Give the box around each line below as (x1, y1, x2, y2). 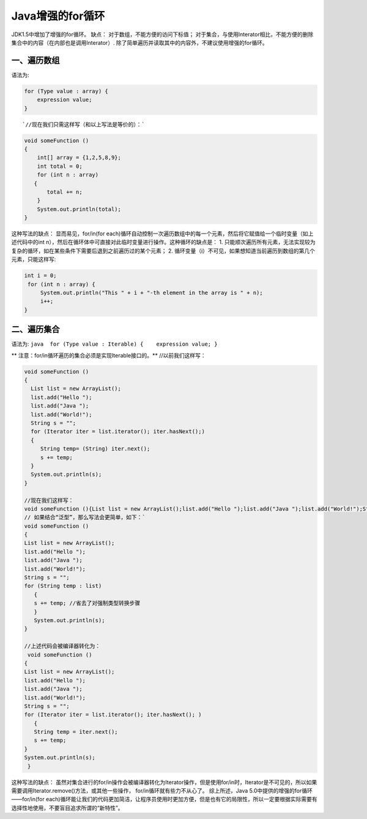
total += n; (46, 188, 83, 196)
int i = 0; (24, 272, 57, 279)
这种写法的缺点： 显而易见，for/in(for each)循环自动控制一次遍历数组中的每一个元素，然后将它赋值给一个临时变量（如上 (11, 230, 314, 237)
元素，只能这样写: (11, 256, 56, 263)
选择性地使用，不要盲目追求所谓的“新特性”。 (11, 804, 124, 812)
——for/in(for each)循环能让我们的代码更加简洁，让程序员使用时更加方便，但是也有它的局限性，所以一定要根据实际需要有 (11, 796, 317, 803)
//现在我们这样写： (24, 497, 74, 504)
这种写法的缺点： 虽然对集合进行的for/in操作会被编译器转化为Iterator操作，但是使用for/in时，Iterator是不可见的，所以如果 (11, 779, 317, 786)
